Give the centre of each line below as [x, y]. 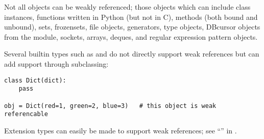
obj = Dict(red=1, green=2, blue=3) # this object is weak [110, 106]
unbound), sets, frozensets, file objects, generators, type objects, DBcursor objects [132, 27]
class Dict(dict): [35, 80]
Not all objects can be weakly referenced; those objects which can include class [127, 7]
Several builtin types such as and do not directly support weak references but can [132, 54]
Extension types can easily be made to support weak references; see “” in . [121, 130]
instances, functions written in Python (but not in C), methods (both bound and [131, 17]
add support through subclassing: [56, 63]
